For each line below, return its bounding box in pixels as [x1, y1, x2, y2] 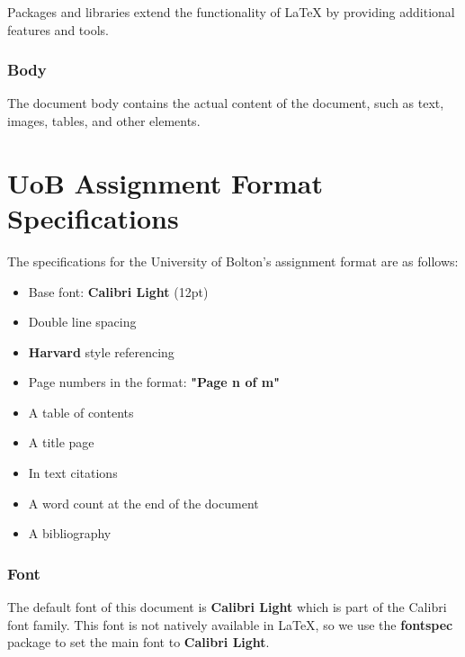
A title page [28, 433, 94, 452]
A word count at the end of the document [28, 493, 259, 512]
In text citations [28, 463, 118, 482]
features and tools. [7, 20, 109, 39]
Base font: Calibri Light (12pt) [28, 282, 209, 301]
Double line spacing [28, 312, 137, 331]
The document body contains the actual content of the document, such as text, [7, 94, 444, 112]
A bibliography [28, 524, 112, 543]
